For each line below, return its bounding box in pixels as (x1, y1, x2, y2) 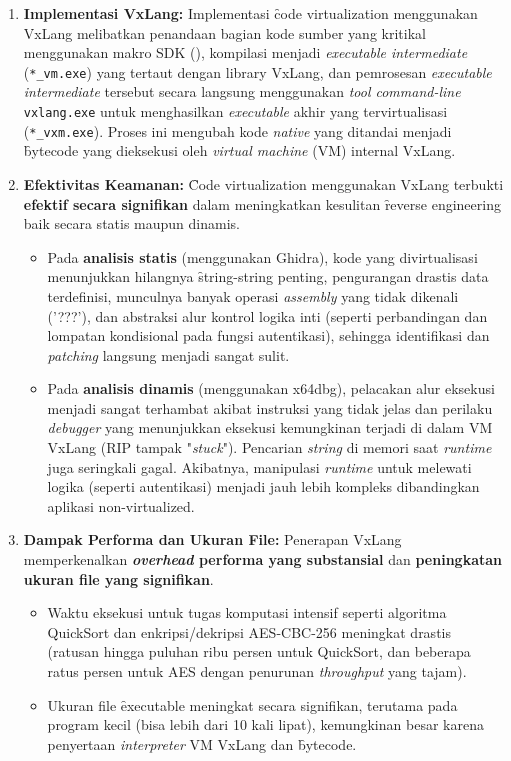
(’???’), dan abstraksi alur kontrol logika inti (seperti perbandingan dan (47, 305, 488, 326)
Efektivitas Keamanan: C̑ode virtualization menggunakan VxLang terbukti (23, 173, 504, 194)
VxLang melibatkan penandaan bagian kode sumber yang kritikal (23, 22, 426, 43)
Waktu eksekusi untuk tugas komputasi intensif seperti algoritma (47, 602, 447, 623)
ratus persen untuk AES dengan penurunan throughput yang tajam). (47, 661, 467, 681)
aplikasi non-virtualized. (47, 495, 195, 516)
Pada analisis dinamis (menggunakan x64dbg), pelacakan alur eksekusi (47, 378, 495, 399)
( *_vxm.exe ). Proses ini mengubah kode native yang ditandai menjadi (23, 120, 452, 141)
